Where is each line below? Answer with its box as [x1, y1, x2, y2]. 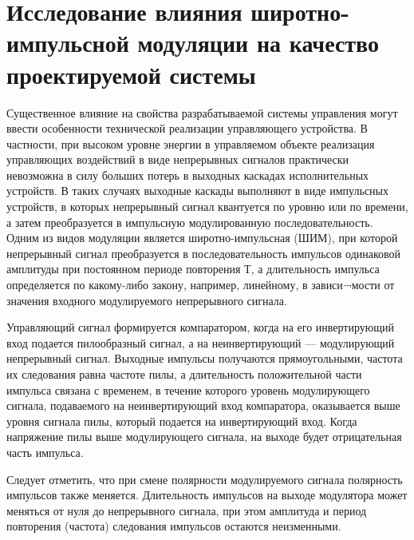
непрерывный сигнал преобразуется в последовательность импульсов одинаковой [6, 244, 401, 261]
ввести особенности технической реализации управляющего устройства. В [6, 120, 368, 137]
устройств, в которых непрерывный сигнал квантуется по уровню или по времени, [6, 198, 408, 215]
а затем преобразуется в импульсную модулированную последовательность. [6, 213, 373, 230]
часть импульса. [6, 443, 84, 460]
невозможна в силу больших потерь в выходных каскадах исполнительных [6, 166, 369, 183]
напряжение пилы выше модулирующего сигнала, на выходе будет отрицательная [6, 428, 402, 445]
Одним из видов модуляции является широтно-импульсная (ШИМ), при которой [6, 229, 398, 246]
